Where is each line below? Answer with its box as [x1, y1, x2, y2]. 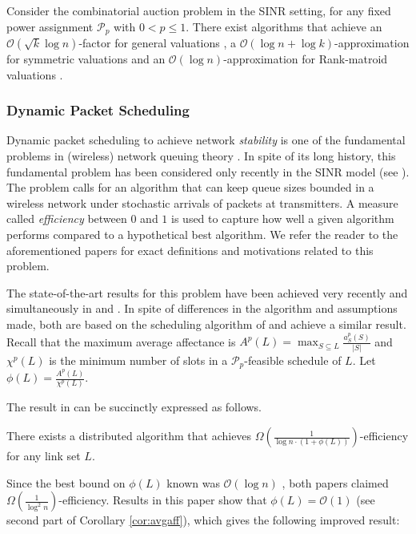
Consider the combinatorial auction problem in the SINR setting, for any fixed [6, 2, 391, 18]
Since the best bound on [6, 474, 126, 491]
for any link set [6, 447, 81, 464]
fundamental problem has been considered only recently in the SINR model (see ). [6, 163, 410, 180]
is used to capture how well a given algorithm [171, 210, 394, 227]
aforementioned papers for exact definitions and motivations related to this [6, 241, 374, 258]
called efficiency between [6, 210, 127, 227]
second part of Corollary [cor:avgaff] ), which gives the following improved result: [6, 512, 400, 528]
